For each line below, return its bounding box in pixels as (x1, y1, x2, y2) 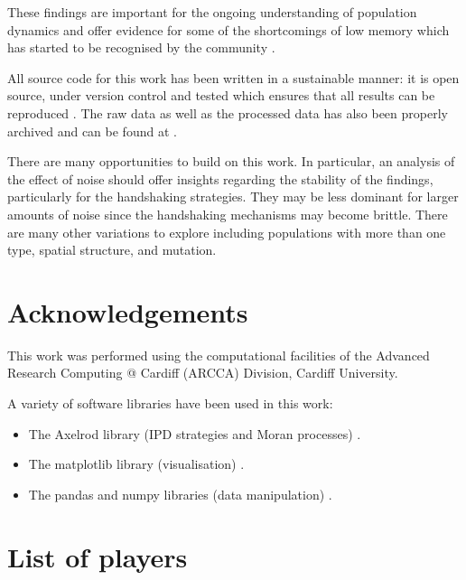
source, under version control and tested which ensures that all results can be (7, 86, 435, 105)
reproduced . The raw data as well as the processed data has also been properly (7, 103, 448, 122)
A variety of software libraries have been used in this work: (7, 394, 333, 413)
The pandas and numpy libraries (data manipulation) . (28, 484, 332, 503)
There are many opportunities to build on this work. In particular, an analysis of (7, 152, 455, 171)
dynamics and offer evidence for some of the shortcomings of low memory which (7, 20, 450, 39)
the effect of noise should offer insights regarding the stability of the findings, (7, 169, 433, 188)
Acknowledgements (7, 293, 248, 330)
